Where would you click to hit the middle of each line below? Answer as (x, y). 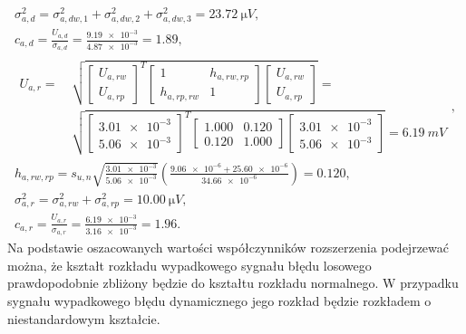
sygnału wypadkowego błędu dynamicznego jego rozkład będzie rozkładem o (219, 300)
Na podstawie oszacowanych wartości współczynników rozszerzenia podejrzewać (228, 248)
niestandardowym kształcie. (84, 318)
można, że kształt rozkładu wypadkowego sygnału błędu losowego (189, 265)
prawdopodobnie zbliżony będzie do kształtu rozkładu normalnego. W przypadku (233, 283)
